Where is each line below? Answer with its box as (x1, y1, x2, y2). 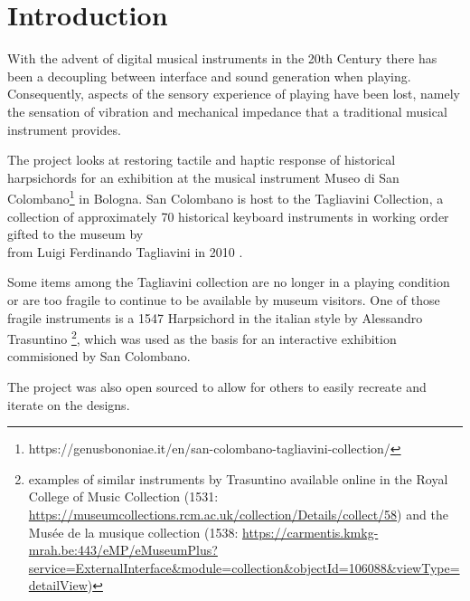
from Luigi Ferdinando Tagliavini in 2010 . (7, 242, 243, 261)
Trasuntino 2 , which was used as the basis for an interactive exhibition (7, 327, 397, 348)
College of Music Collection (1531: (28, 487, 219, 506)
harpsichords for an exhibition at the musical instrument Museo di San (7, 167, 399, 186)
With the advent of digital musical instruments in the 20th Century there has (7, 49, 437, 68)
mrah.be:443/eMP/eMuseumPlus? (28, 540, 218, 559)
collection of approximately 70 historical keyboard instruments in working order (7, 206, 449, 225)
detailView (28, 576, 88, 595)
